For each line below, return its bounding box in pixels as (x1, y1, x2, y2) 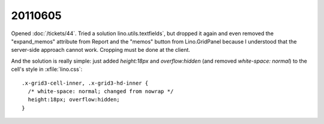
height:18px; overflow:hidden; (28, 96, 120, 103)
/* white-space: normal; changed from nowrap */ (28, 88, 174, 95)
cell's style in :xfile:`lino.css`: (11, 66, 83, 73)
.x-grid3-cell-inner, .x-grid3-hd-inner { (22, 79, 149, 86)
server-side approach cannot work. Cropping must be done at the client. (11, 46, 190, 54)
